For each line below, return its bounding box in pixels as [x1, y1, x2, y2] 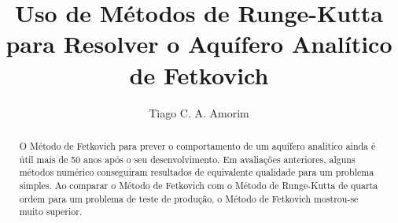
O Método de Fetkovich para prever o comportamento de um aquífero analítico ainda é [19, 139, 376, 152]
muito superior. [19, 205, 83, 218]
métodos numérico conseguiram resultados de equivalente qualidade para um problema [19, 165, 374, 179]
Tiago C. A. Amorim [149, 104, 249, 121]
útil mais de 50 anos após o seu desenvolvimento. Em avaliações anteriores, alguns [19, 152, 356, 165]
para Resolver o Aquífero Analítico [6, 28, 392, 60]
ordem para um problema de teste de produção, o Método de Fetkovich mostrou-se [19, 191, 359, 205]
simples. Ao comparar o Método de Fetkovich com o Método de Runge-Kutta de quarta [19, 178, 378, 191]
